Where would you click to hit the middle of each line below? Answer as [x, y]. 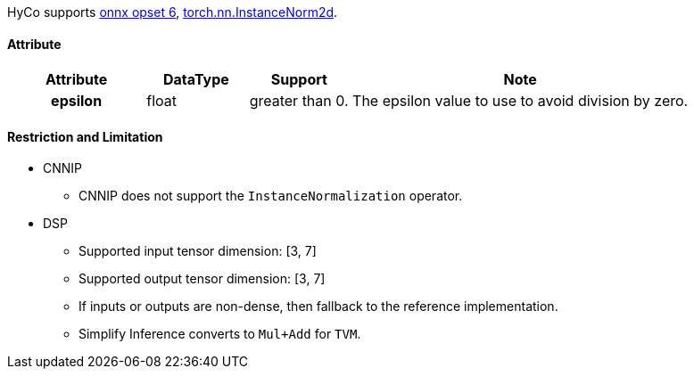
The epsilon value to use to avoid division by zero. [520, 101]
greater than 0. [299, 101]
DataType [196, 80]
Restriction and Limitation [85, 136]
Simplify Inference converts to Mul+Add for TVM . [220, 334]
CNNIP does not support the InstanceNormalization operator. [271, 196]
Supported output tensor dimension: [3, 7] [202, 279]
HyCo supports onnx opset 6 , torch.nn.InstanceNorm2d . [173, 12]
